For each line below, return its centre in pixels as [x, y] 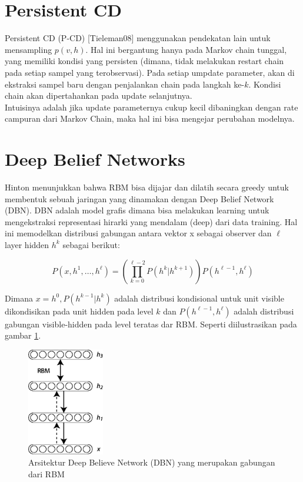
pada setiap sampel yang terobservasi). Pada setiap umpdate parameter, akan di [150, 72]
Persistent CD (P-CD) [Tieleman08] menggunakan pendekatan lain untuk [138, 38]
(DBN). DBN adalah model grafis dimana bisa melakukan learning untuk [137, 210]
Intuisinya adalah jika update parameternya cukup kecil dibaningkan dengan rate [151, 107]
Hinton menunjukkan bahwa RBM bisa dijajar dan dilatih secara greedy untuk [147, 187]
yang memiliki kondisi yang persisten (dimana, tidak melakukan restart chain [144, 61]
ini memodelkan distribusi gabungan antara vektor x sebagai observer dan [138, 233]
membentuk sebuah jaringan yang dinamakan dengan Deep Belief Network [139, 198]
